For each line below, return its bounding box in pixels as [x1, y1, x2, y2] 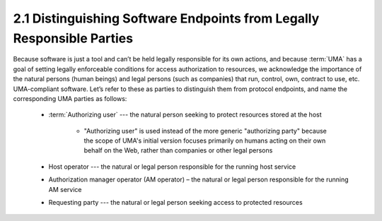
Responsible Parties [13, 30, 134, 46]
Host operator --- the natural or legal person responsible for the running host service [48, 162, 296, 171]
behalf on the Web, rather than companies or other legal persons [83, 146, 273, 155]
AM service [48, 185, 82, 193]
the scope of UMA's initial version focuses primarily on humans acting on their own [83, 136, 326, 145]
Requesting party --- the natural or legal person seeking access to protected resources [48, 198, 303, 207]
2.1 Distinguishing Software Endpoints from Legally [13, 11, 320, 26]
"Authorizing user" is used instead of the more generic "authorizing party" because [83, 126, 327, 135]
